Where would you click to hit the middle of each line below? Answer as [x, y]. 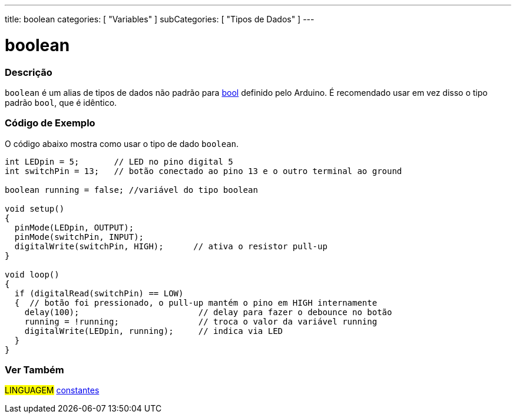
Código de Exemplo [50, 123]
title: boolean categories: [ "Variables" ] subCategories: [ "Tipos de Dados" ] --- [160, 19]
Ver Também [34, 370]
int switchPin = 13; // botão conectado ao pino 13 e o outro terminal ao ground [204, 171]
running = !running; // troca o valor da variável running [201, 321]
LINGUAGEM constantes [52, 390]
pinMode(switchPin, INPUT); [79, 237]
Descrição [29, 72]
